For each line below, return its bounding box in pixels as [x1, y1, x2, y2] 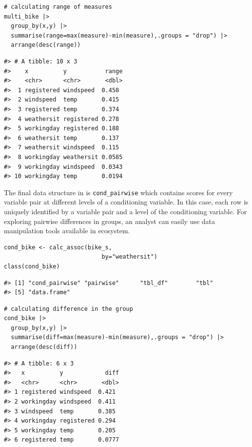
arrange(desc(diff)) [11, 344, 78, 351]
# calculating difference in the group [4, 305, 133, 312]
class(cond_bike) [4, 263, 60, 270]
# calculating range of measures [4, 3, 112, 10]
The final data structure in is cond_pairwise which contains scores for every [4, 187, 233, 197]
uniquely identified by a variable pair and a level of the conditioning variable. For [4, 206, 247, 216]
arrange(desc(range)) [11, 41, 81, 49]
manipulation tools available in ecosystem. [4, 225, 130, 236]
